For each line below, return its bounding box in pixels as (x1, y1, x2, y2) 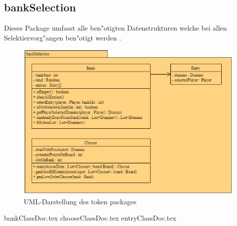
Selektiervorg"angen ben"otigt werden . (4, 32, 121, 42)
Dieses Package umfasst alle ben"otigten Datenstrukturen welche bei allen (4, 23, 227, 33)
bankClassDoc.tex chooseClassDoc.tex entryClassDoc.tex (4, 213, 176, 223)
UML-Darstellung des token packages (24, 196, 137, 206)
